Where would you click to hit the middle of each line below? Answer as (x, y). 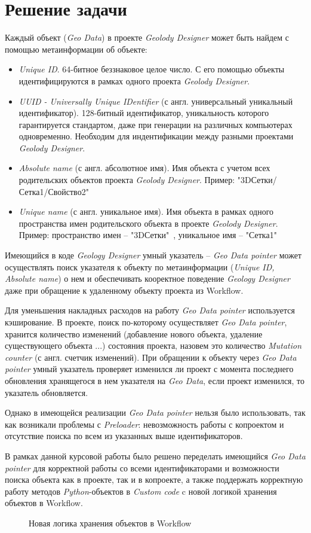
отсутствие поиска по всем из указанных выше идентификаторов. (124, 436)
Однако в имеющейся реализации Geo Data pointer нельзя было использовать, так (155, 412)
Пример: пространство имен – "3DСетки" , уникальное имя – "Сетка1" (148, 235)
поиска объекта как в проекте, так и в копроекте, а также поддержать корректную (154, 479)
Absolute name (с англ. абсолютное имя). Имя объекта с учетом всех (144, 168)
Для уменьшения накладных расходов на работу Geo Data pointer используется (150, 310)
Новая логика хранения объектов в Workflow (110, 523)
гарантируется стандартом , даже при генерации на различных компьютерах (155, 124)
